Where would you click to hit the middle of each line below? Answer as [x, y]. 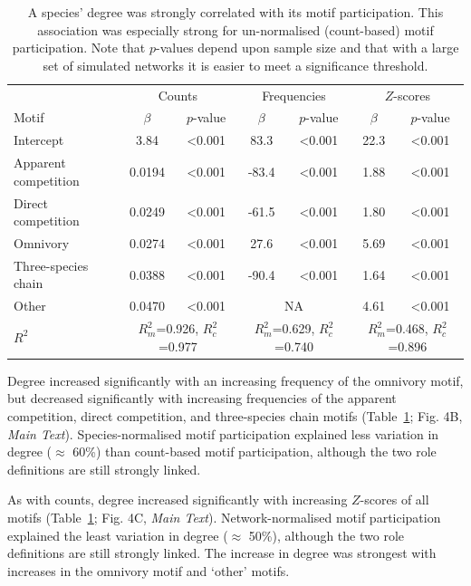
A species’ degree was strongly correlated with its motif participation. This [235, 12]
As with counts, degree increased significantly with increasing [178, 500]
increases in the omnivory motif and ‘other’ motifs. [149, 570]
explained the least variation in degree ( [118, 535]
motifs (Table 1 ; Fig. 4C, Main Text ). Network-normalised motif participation [224, 517]
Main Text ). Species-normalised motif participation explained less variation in [223, 433]
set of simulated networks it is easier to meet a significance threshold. [235, 65]
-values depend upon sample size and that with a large [308, 48]
